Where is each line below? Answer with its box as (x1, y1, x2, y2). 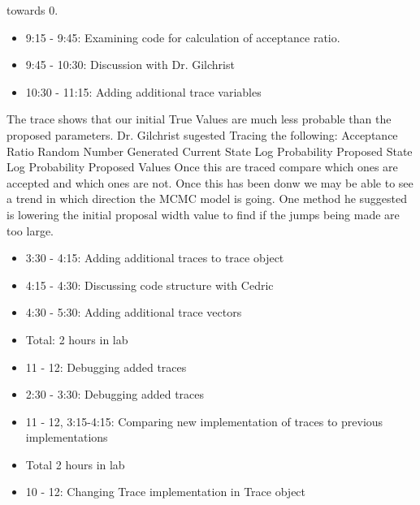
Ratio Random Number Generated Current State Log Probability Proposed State (6, 142, 413, 159)
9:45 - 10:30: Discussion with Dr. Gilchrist (25, 56, 235, 73)
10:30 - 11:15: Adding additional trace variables (25, 83, 262, 100)
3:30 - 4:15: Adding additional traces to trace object (25, 249, 284, 266)
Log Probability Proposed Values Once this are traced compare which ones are (6, 158, 398, 175)
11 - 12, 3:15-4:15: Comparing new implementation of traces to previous (25, 412, 383, 429)
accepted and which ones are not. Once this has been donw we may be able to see (6, 174, 414, 191)
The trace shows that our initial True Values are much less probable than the (6, 110, 392, 127)
